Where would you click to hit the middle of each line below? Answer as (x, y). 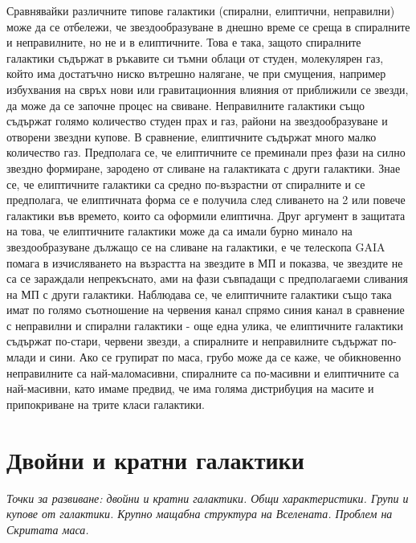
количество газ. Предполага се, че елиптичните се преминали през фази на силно (206, 152)
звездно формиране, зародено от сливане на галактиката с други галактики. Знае (204, 167)
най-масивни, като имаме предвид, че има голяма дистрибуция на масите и (190, 388)
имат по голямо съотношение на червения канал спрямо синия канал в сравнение (206, 310)
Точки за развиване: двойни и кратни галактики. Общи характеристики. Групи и (208, 498)
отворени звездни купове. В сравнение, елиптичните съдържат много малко (192, 136)
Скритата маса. (48, 529)
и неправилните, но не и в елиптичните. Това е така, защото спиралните (184, 42)
